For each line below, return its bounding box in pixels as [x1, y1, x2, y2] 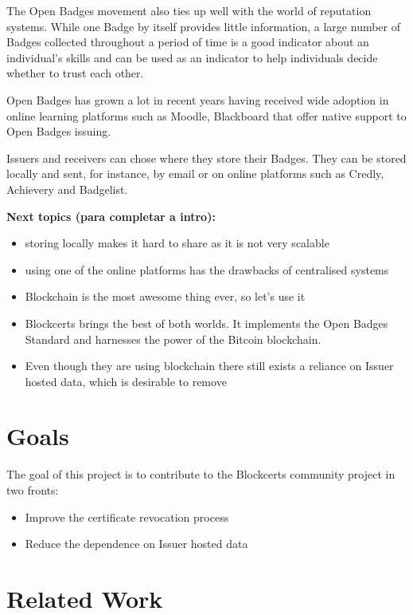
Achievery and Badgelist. [6, 180, 128, 197]
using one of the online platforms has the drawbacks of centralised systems [25, 261, 389, 278]
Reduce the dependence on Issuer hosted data [25, 535, 248, 552]
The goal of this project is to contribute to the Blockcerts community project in [6, 466, 395, 483]
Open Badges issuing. [6, 123, 111, 140]
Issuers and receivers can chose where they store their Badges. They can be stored [6, 149, 407, 166]
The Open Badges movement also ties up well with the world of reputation [6, 2, 372, 18]
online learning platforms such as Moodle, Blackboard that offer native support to [6, 107, 407, 124]
